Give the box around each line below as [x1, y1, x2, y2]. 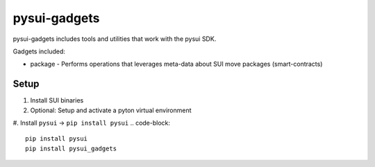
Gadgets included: [12, 47, 66, 55]
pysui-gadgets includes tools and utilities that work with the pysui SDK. [12, 35, 217, 43]
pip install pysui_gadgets [25, 144, 117, 152]
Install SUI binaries [30, 96, 84, 105]
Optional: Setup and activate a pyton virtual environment [30, 106, 192, 114]
